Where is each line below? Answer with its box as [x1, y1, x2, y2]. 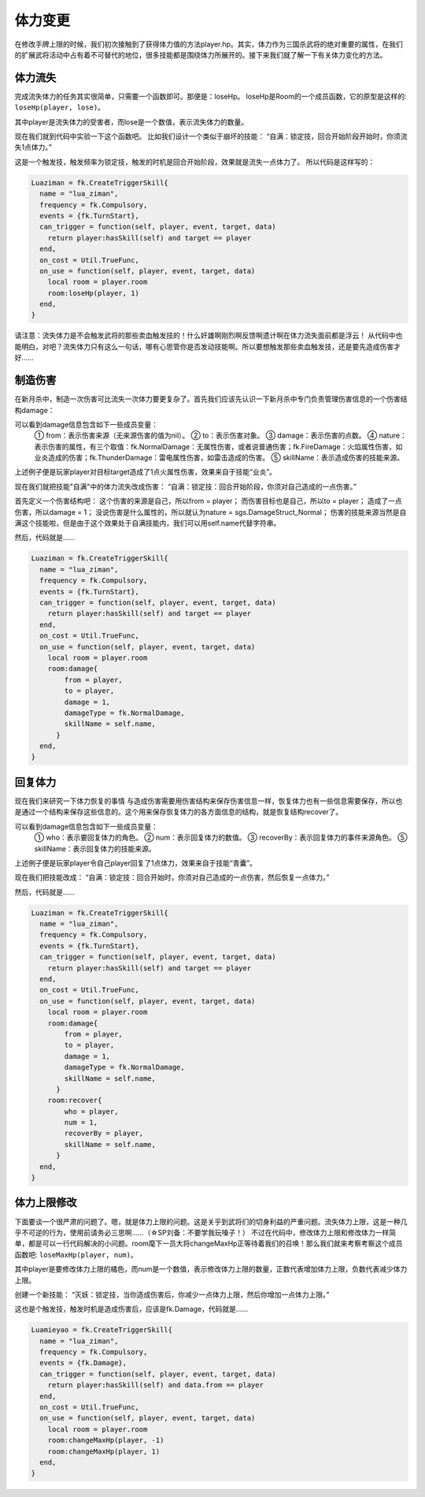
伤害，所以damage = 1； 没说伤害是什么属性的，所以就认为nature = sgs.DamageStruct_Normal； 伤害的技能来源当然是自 [14, 507, 407, 516]
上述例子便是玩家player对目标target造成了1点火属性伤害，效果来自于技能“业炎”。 [14, 467, 277, 477]
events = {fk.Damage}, [39, 1358, 128, 1368]
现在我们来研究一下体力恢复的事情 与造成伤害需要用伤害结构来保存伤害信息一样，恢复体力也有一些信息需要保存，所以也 [14, 796, 403, 806]
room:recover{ [47, 1096, 102, 1105]
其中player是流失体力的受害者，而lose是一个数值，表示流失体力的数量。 [14, 117, 248, 126]
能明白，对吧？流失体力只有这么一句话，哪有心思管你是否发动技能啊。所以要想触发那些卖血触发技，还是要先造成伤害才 [14, 341, 401, 351]
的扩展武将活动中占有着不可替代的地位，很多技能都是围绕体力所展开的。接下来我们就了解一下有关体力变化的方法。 [14, 50, 387, 59]
